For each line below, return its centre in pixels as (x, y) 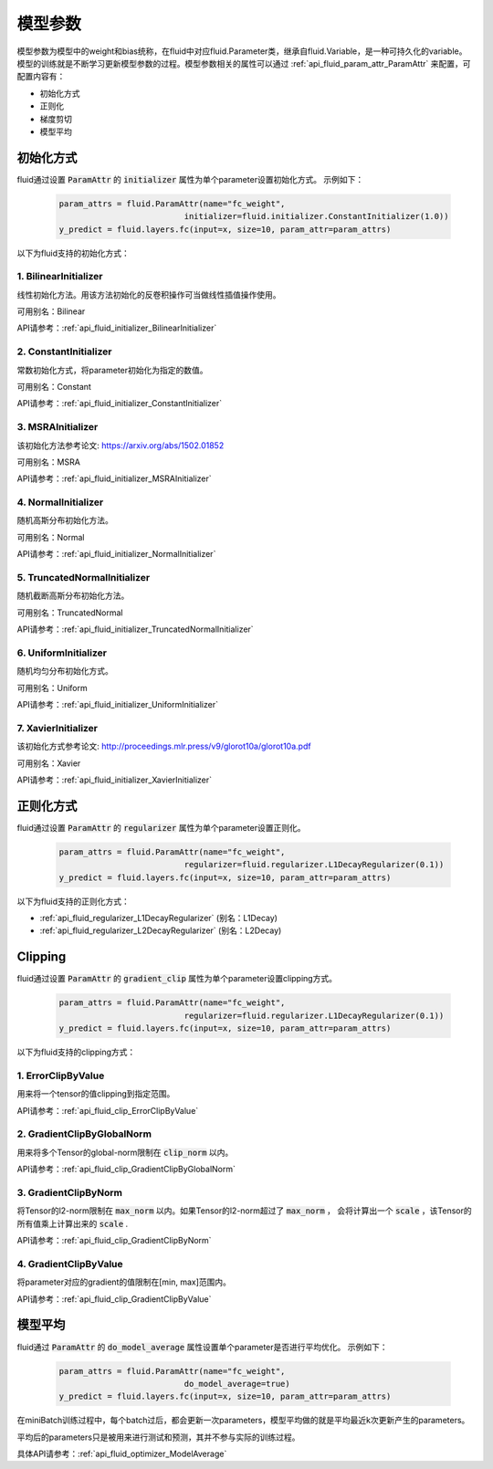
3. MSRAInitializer (58, 427)
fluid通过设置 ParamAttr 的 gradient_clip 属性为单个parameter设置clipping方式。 (177, 979)
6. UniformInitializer (62, 653)
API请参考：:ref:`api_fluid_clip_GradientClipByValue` (114, 1299)
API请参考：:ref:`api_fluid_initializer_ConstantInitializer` (120, 404)
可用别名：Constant (54, 387)
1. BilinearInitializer (60, 277)
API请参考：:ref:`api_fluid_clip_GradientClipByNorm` (114, 1241)
